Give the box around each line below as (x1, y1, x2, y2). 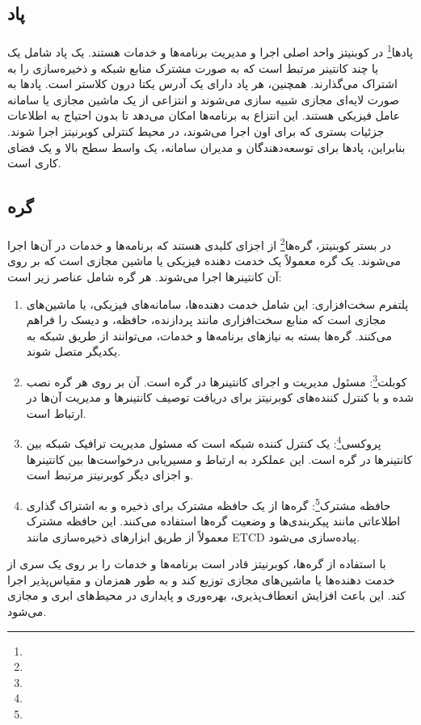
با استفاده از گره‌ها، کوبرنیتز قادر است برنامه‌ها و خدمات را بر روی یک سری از (7, 555, 386, 572)
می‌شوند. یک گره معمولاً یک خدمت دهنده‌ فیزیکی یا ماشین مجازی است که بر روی (7, 252, 402, 269)
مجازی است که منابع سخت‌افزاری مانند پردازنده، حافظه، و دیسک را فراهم (26, 311, 386, 328)
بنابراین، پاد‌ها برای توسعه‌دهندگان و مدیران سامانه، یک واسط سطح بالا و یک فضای (7, 138, 406, 155)
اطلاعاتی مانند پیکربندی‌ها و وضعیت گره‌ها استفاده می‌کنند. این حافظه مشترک (26, 512, 401, 529)
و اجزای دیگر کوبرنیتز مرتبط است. (26, 466, 194, 483)
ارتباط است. (26, 404, 86, 421)
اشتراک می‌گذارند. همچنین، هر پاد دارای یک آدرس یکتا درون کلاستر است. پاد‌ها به (7, 75, 398, 92)
